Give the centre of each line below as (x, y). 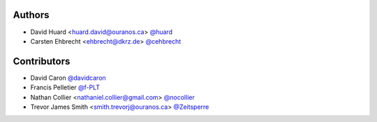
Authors (31, 15)
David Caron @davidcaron (68, 78)
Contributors (42, 61)
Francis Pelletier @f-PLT (65, 87)
